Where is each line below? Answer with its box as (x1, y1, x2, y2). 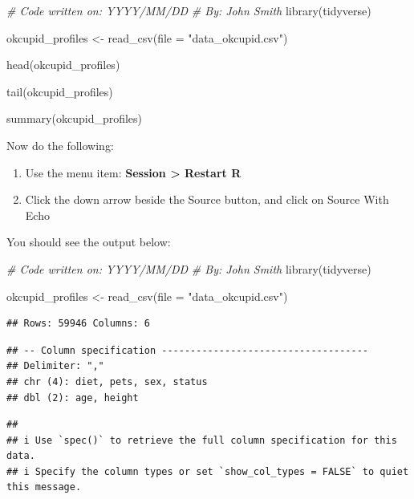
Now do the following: (6, 136, 114, 153)
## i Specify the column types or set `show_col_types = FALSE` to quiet (6, 465, 409, 477)
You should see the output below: (6, 233, 171, 250)
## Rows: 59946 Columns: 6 (6, 318, 150, 330)
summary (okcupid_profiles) (6, 110, 143, 127)
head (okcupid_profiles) (6, 56, 120, 73)
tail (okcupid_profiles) (6, 83, 113, 99)
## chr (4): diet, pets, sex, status (6, 375, 208, 387)
